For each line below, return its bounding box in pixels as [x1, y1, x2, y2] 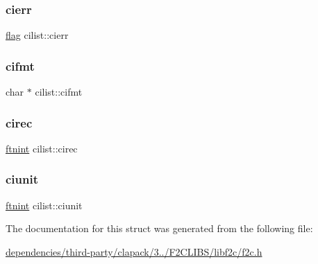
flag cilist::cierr [6, 28, 69, 42]
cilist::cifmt [35, 85, 83, 99]
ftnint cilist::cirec [6, 141, 78, 155]
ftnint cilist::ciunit [6, 197, 83, 212]
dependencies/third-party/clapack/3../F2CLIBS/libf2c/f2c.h [6, 244, 262, 258]
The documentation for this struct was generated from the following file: [6, 221, 313, 236]
